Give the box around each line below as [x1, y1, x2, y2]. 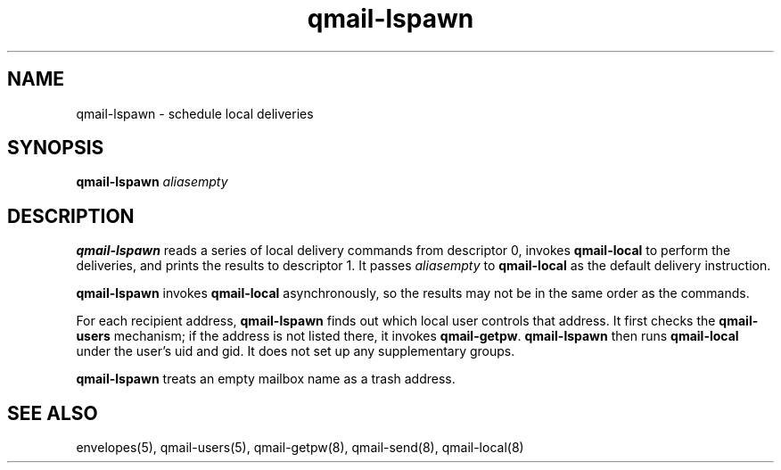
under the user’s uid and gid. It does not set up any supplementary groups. [76, 343, 515, 359]
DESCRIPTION [7, 204, 135, 227]
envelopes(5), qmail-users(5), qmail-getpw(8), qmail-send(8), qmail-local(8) [76, 440, 524, 456]
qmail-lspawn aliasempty [76, 174, 228, 190]
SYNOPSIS [7, 136, 104, 160]
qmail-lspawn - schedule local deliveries [76, 105, 314, 121]
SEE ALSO [7, 401, 98, 425]
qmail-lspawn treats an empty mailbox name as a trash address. [76, 371, 456, 387]
